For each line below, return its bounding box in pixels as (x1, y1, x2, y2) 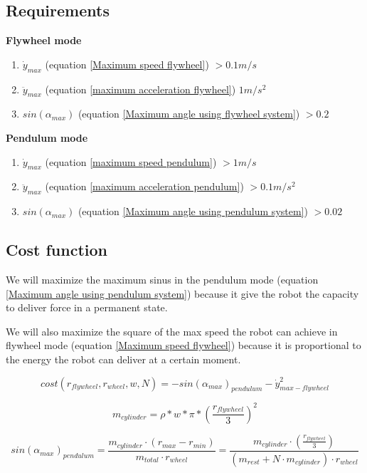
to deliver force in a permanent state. (6, 300, 168, 315)
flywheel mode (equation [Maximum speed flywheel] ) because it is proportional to (6, 338, 361, 353)
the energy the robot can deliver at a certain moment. (6, 351, 241, 366)
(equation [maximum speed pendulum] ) (45, 154, 217, 169)
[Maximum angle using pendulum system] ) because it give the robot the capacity (6, 286, 359, 301)
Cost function (6, 239, 108, 261)
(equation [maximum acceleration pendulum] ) (45, 179, 244, 194)
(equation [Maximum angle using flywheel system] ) (78, 106, 300, 121)
